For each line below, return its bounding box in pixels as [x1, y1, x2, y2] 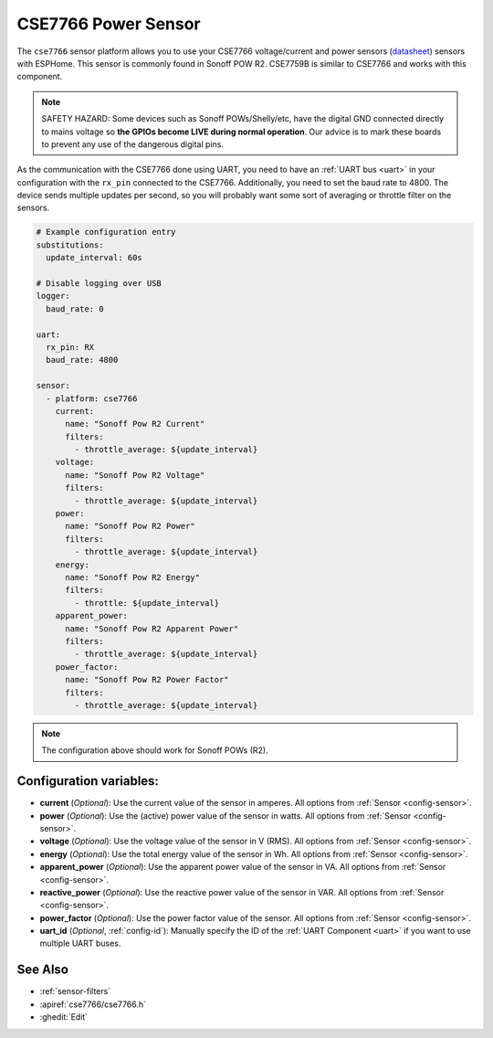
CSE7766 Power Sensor [16, 14, 201, 34]
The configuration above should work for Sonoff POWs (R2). [41, 745, 268, 756]
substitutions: [36, 239, 104, 250]
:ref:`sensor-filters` [39, 986, 111, 997]
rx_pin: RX [46, 342, 95, 352]
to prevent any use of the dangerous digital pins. [41, 138, 224, 150]
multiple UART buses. [39, 937, 121, 949]
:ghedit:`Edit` [39, 1012, 89, 1022]
